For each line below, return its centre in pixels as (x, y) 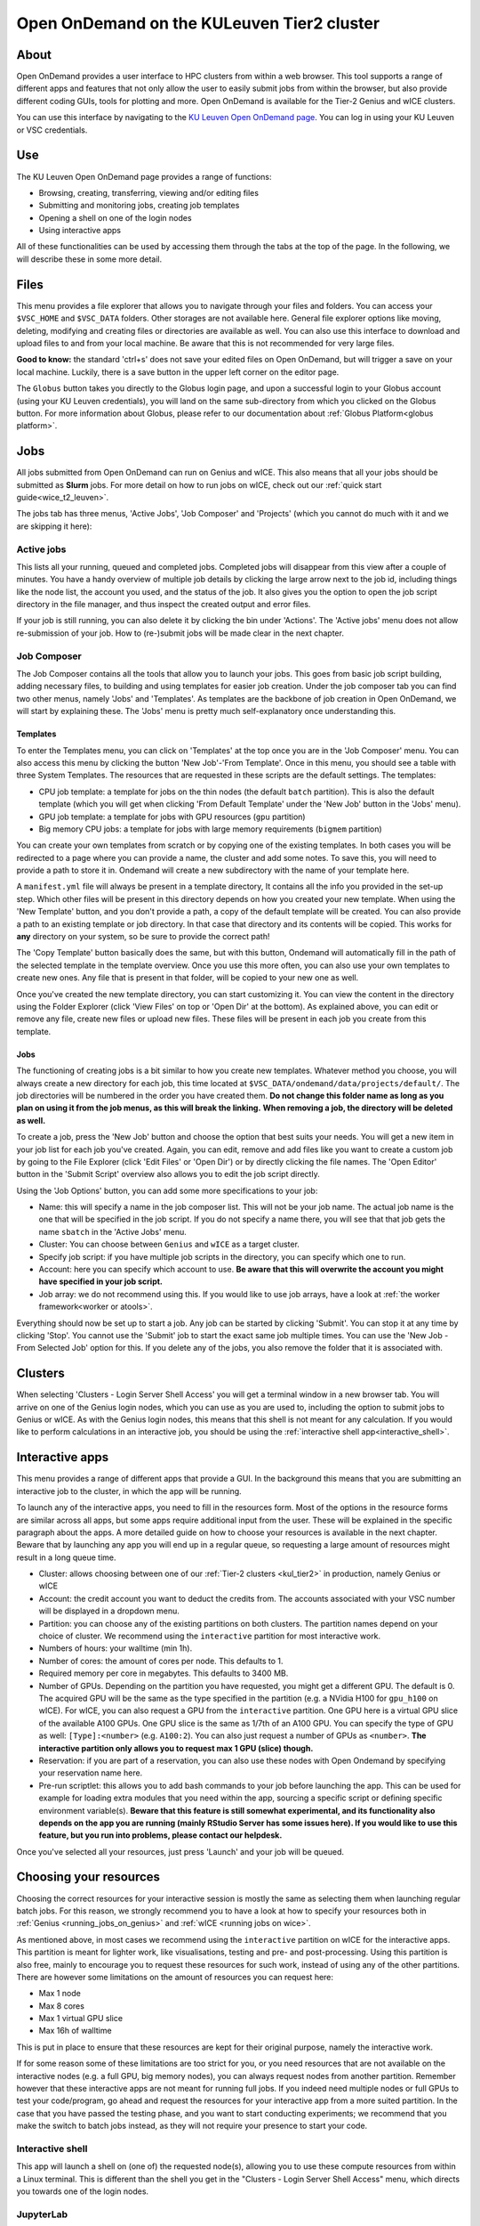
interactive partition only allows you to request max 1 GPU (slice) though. (176, 1748)
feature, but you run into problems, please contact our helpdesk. (160, 1835)
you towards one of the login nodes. (83, 2191)
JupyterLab (42, 2214)
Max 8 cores (61, 2006)
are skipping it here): (54, 526)
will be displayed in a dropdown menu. (109, 1611)
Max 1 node (60, 1994)
